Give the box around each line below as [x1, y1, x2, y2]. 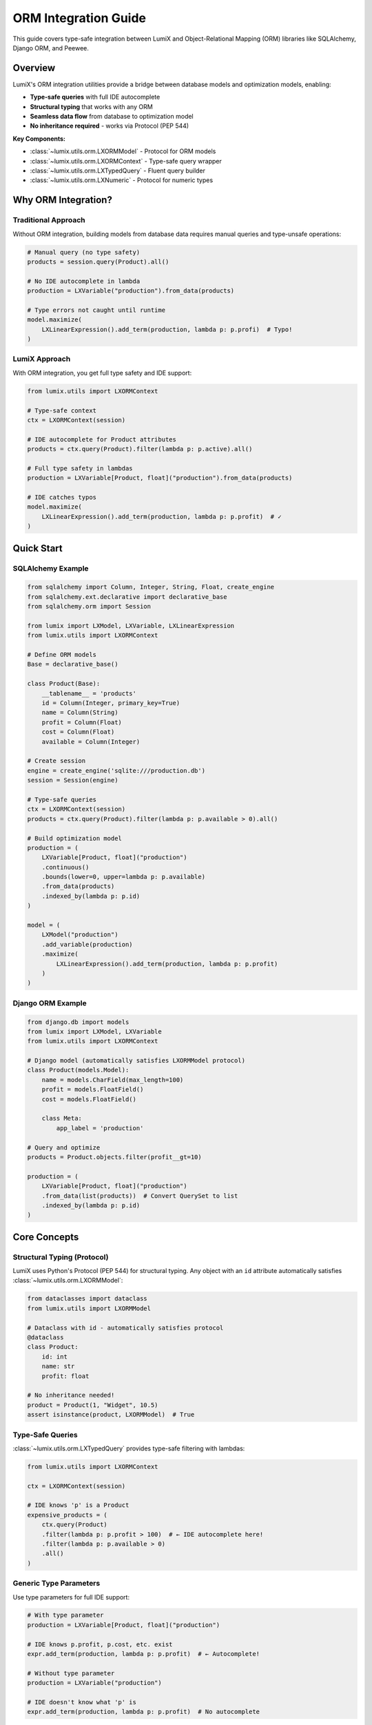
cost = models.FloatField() [41, 1095, 137, 1103]
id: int [41, 1352, 68, 1361]
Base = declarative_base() [27, 660, 118, 669]
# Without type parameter [27, 1669, 115, 1677]
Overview [12, 62, 56, 74]
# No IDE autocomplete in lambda [27, 277, 141, 285]
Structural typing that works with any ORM [30, 102, 153, 110]
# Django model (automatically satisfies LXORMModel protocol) [27, 1056, 246, 1065]
